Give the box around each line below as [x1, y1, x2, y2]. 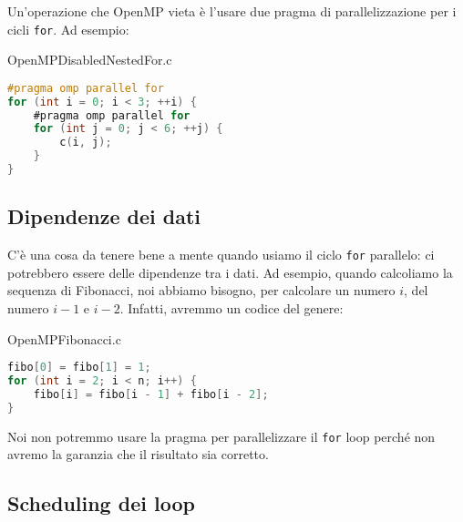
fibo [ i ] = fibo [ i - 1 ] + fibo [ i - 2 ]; [33, 387, 269, 401]
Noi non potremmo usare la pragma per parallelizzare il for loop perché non [7, 426, 436, 445]
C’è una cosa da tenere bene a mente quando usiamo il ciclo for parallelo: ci [7, 245, 435, 264]
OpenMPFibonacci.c [7, 329, 121, 348]
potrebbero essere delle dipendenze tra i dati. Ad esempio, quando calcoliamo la [7, 262, 453, 281]
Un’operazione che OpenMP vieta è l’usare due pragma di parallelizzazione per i [7, 2, 457, 20]
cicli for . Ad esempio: [7, 19, 129, 38]
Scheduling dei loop [7, 489, 195, 517]
